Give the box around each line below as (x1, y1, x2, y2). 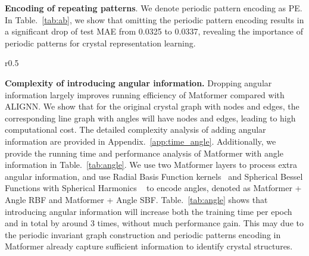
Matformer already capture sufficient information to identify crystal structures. (5, 240, 293, 252)
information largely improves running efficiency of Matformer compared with (5, 88, 285, 101)
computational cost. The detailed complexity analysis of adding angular (5, 123, 266, 136)
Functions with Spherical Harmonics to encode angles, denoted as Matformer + (5, 182, 302, 194)
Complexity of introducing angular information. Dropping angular (5, 76, 272, 89)
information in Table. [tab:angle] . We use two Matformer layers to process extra (5, 158, 297, 171)
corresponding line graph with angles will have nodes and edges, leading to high (5, 111, 296, 124)
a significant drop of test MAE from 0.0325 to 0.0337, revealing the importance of (5, 25, 304, 38)
